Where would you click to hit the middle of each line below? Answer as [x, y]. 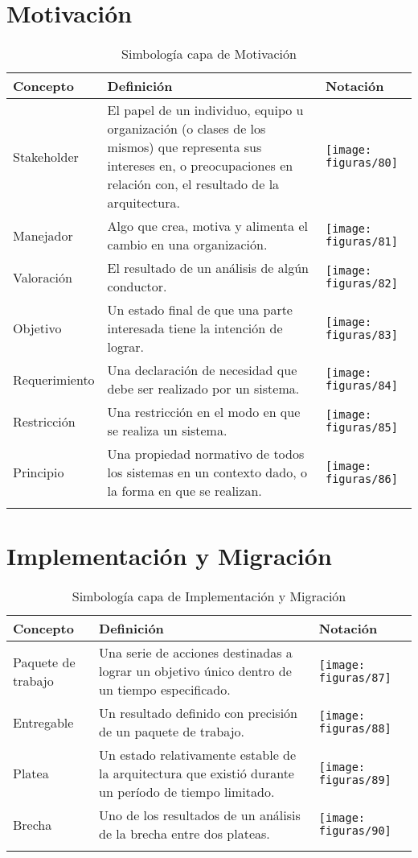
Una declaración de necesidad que [202, 370]
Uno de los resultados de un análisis [200, 815]
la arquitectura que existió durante [197, 773]
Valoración [43, 277]
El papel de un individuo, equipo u [205, 110]
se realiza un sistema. [167, 431]
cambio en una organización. [187, 245]
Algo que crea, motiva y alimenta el [207, 226]
